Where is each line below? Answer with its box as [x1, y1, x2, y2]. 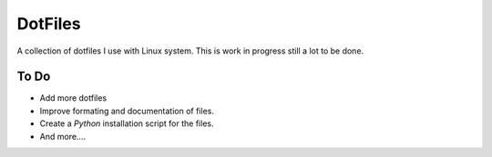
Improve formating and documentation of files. [39, 105, 214, 116]
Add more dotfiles [39, 93, 108, 103]
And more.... [39, 131, 87, 142]
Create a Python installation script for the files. [39, 118, 214, 129]
